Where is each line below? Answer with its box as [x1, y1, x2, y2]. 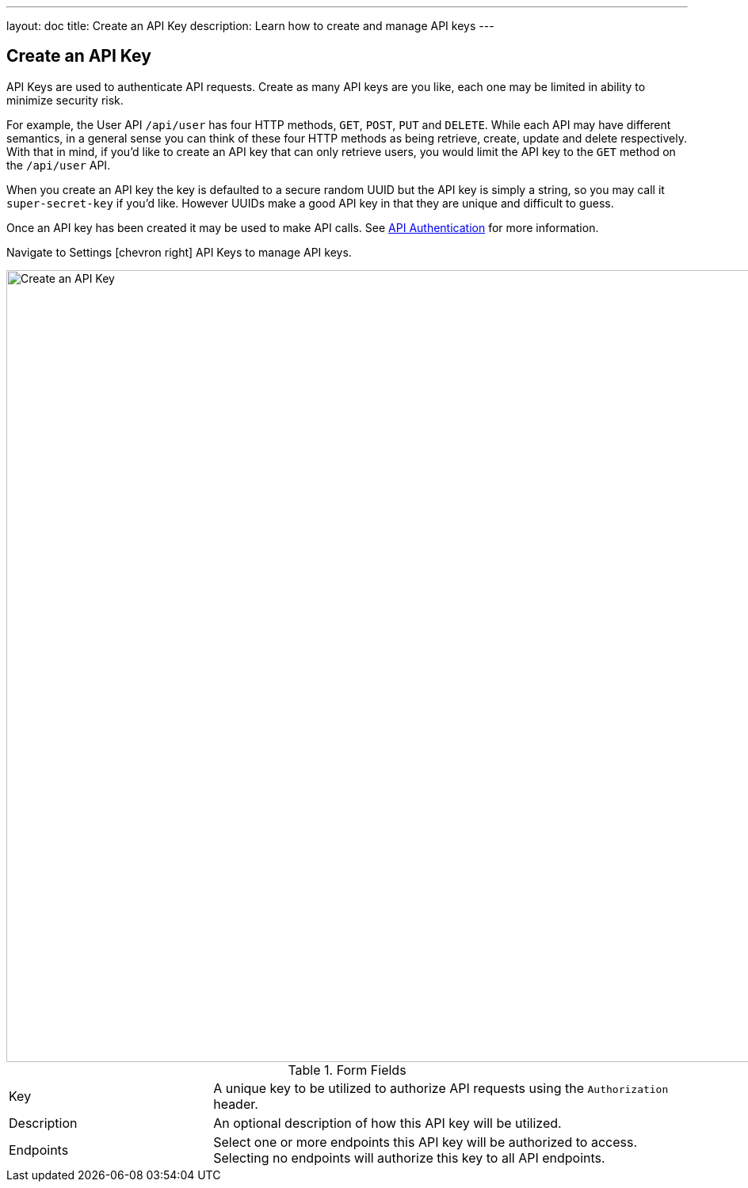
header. [213, 1095, 258, 1112]
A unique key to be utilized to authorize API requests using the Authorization [213, 1079, 669, 1096]
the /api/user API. [6, 158, 111, 172]
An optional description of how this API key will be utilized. [213, 1114, 562, 1131]
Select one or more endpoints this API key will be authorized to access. [213, 1133, 637, 1150]
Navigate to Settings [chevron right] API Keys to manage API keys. [6, 245, 352, 259]
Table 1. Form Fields [288, 1061, 406, 1078]
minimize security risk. [6, 93, 124, 107]
